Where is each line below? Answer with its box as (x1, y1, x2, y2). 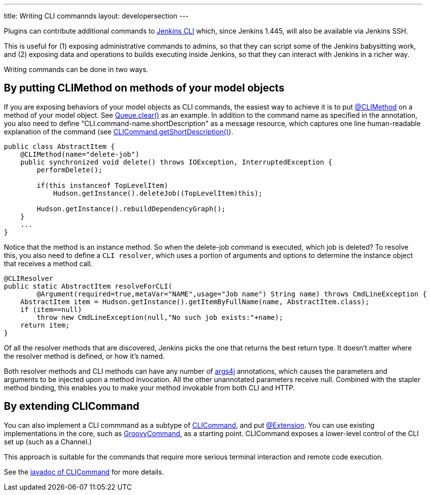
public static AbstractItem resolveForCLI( (4, 282, 172, 290)
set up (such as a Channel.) (4, 437, 92, 446)
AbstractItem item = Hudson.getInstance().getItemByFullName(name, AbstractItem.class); (20, 297, 370, 306)
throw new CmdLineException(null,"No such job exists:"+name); (37, 313, 283, 321)
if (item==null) (20, 305, 82, 313)
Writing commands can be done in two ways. (4, 65, 149, 73)
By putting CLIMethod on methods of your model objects (4, 82, 284, 94)
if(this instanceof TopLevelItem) (37, 181, 168, 189)
